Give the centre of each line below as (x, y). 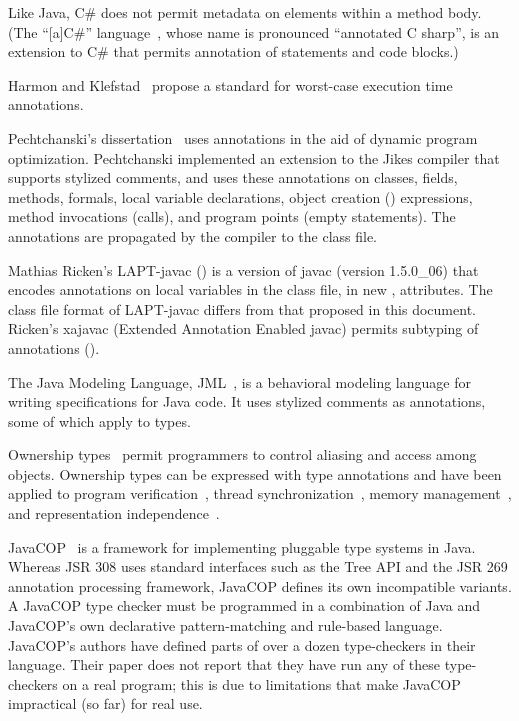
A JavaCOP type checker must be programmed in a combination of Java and (244, 605)
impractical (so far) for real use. (105, 703)
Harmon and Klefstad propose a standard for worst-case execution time (230, 84)
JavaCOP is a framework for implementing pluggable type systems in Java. (242, 546)
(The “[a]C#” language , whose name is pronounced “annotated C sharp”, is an (254, 31)
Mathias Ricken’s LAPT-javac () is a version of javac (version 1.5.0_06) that (243, 269)
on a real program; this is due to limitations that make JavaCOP (261, 683)
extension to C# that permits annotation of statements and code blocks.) (233, 51)
